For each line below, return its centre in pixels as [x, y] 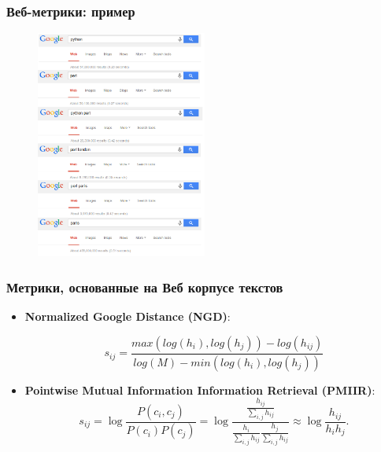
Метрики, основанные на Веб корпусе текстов [145, 287]
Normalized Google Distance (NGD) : [128, 316]
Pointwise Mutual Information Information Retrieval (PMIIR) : [200, 390]
